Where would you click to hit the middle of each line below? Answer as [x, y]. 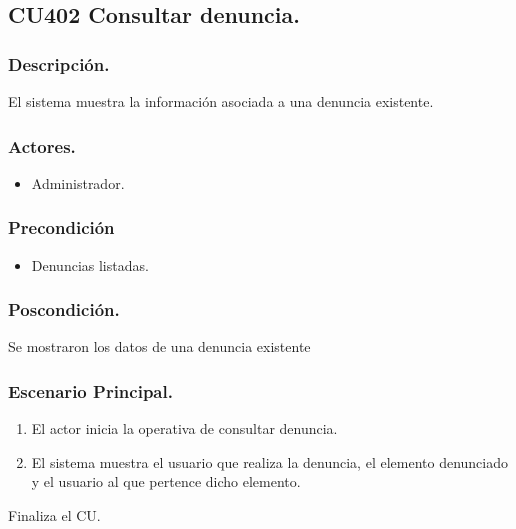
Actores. [42, 145]
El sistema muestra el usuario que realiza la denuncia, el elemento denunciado [269, 461]
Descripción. [59, 63]
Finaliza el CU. [54, 515]
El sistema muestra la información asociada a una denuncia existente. [221, 101]
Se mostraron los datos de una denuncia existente [159, 346]
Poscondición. [64, 309]
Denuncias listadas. [90, 264]
